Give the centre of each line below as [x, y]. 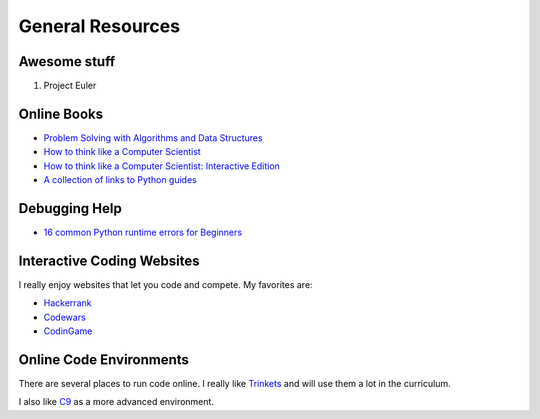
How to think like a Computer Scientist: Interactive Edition [161, 166]
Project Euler [70, 86]
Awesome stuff [66, 61]
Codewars [65, 317]
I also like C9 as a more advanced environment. [116, 402]
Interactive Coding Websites [109, 260]
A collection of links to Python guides [120, 180]
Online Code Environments [104, 359]
